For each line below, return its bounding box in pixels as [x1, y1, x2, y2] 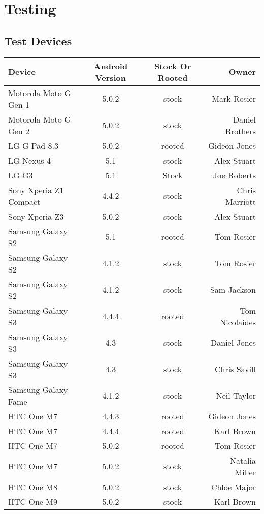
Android [93, 59, 128, 72]
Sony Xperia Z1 [8, 184, 64, 196]
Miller [235, 466, 256, 478]
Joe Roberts [213, 169, 256, 181]
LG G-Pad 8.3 [8, 139, 58, 152]
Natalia [229, 454, 256, 466]
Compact [8, 195, 41, 207]
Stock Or [154, 59, 191, 72]
